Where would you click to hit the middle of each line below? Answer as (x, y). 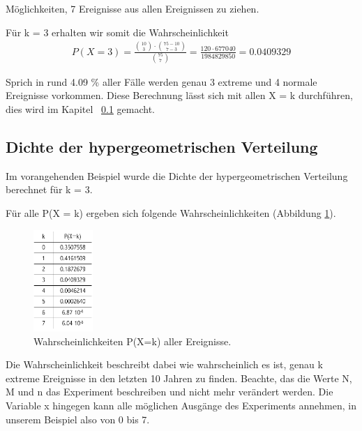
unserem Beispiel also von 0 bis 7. (78, 419)
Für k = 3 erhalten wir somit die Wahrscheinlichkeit (117, 32)
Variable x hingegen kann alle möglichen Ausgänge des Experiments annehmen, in (181, 405)
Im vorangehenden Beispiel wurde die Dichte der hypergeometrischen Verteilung (177, 175)
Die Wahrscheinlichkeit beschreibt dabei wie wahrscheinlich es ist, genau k (164, 364)
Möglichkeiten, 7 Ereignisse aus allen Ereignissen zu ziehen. (133, 8)
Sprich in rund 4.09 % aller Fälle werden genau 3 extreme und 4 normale (161, 81)
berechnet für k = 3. (49, 189)
